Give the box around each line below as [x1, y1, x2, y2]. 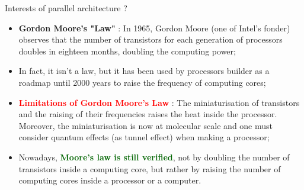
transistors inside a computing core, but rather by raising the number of [18, 162, 281, 175]
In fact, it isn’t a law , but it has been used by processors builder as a [18, 65, 270, 77]
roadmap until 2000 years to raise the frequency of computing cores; [18, 76, 266, 88]
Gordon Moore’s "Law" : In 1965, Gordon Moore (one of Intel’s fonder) [18, 21, 290, 34]
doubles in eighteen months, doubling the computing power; [18, 44, 236, 57]
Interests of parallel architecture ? [5, 2, 127, 14]
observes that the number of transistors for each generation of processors [18, 33, 283, 46]
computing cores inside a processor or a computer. [18, 174, 201, 186]
